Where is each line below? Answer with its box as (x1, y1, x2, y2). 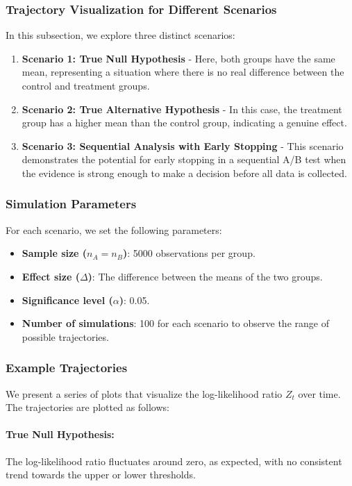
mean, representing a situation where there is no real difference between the (22, 65, 344, 79)
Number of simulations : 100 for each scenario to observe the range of (22, 316, 329, 330)
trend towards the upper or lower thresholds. (6, 467, 196, 482)
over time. (298, 386, 341, 401)
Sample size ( (22, 246, 87, 260)
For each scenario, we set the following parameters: (6, 222, 222, 237)
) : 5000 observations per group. (122, 246, 255, 260)
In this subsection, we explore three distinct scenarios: (6, 28, 235, 42)
